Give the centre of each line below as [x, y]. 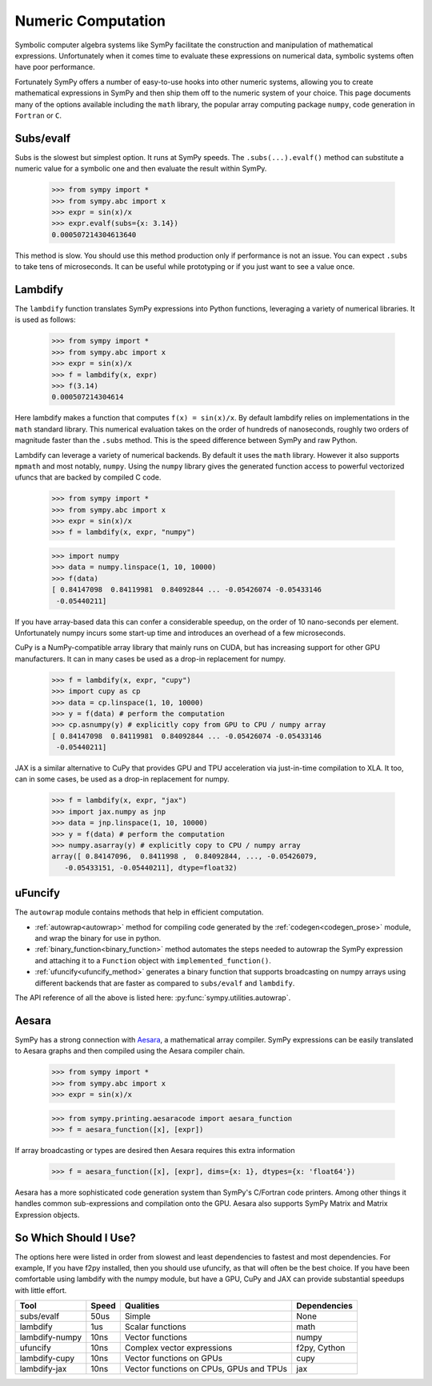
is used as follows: [45, 319]
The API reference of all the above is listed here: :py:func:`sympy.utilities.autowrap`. [153, 998]
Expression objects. [47, 1215]
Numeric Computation [90, 21]
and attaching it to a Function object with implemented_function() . [153, 960]
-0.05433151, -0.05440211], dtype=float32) [151, 868]
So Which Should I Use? [75, 1237]
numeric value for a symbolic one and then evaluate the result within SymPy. [141, 169]
